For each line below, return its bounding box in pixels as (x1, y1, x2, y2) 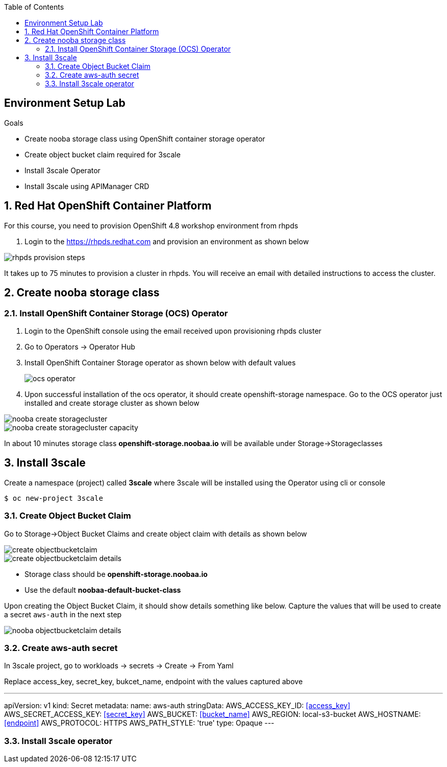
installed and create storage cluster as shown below (24, 398, 200, 407)
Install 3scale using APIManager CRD (24, 181, 150, 191)
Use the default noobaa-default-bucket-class (24, 585, 181, 594)
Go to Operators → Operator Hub (24, 342, 135, 351)
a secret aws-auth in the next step (4, 610, 122, 619)
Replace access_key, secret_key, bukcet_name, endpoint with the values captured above (4, 677, 303, 686)
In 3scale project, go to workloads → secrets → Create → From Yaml (4, 661, 234, 670)
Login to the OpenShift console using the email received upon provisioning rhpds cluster (24, 326, 321, 335)
